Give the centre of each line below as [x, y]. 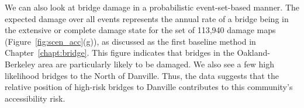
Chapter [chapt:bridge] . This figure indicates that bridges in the [120, 53]
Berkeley [20, 64]
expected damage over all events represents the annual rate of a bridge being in [147, 18]
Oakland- [253, 53]
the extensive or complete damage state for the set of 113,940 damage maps [140, 30]
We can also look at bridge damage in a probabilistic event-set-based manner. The [152, 7]
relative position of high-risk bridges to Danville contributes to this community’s [149, 87]
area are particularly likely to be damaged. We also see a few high [156, 64]
